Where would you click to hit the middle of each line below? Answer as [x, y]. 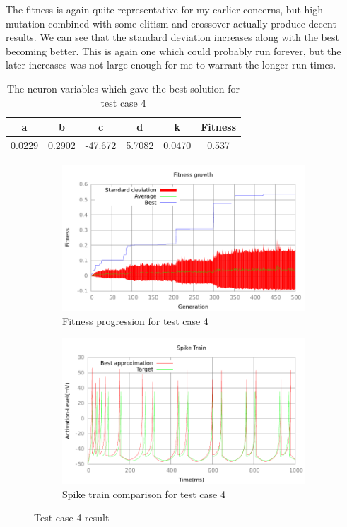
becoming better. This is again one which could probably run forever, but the [173, 51]
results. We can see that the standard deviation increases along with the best [172, 37]
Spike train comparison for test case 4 [144, 493]
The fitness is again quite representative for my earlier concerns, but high [164, 9]
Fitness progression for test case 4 [135, 321]
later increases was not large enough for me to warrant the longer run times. [171, 65]
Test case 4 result [72, 517]
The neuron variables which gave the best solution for [124, 88]
